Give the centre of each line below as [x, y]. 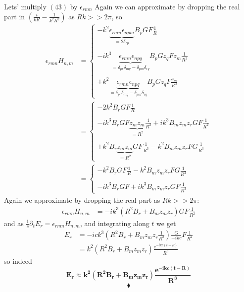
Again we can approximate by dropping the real [167, 6]
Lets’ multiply [25, 6]
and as [14, 223]
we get [166, 223]
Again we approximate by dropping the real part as [82, 200]
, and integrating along [115, 223]
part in [15, 16]
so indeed [18, 261]
